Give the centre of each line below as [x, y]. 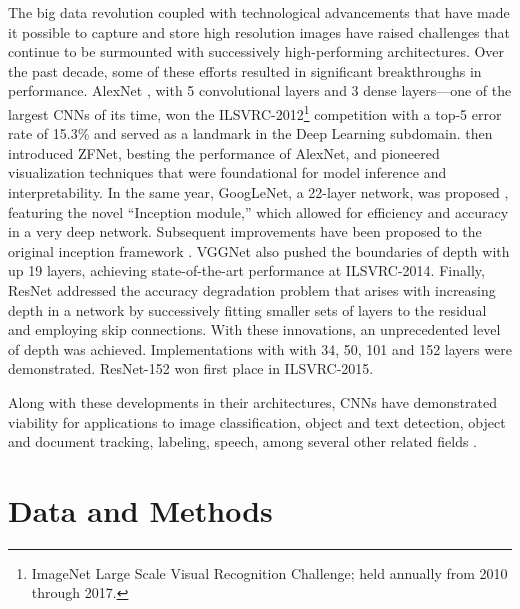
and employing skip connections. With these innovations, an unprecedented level [254, 329]
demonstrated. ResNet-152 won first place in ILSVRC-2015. [191, 368]
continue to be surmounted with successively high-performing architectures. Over [256, 51]
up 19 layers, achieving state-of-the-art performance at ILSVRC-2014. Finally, [246, 270]
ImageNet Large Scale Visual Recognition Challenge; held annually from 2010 [269, 572]
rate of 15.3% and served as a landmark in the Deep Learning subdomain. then [250, 133]
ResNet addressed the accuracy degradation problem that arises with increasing [252, 289]
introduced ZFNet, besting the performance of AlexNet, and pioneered [224, 152]
